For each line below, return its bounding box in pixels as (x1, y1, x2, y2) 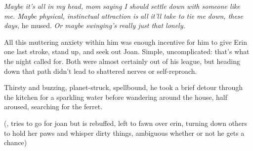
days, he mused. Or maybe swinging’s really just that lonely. (4, 20, 185, 30)
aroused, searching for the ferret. (4, 101, 103, 112)
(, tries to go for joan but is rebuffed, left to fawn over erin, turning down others (4, 118, 248, 128)
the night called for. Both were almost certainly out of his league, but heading (4, 56, 241, 66)
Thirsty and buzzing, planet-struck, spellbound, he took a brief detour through (4, 82, 243, 92)
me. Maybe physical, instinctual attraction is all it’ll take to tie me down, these (4, 10, 244, 21)
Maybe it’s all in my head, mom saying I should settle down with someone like (4, 1, 240, 11)
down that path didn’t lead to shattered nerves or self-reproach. (4, 65, 197, 76)
